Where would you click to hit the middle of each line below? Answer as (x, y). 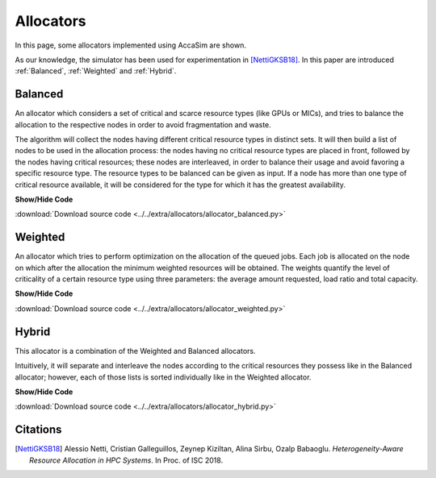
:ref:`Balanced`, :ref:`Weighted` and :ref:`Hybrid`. (96, 71)
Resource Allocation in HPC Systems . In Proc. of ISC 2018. (126, 460)
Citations (38, 430)
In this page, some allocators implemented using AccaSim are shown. (130, 45)
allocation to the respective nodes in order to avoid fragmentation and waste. (143, 124)
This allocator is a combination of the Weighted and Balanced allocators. (135, 351)
